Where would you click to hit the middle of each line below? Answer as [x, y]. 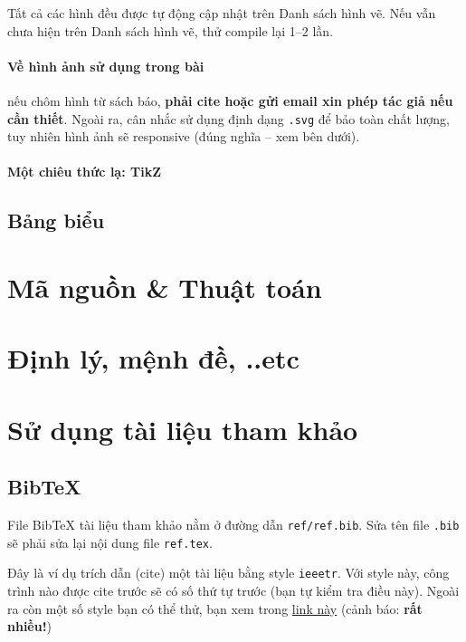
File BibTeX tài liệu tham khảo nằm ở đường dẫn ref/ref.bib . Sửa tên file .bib [233, 525]
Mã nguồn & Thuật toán [165, 287]
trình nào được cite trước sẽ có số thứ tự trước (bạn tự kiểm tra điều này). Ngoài [233, 591]
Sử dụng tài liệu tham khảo [183, 429]
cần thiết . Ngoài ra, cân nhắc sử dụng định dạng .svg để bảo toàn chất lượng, [228, 118]
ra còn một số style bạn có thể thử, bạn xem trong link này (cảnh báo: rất [215, 608]
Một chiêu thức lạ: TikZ [85, 172]
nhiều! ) [30, 626]
